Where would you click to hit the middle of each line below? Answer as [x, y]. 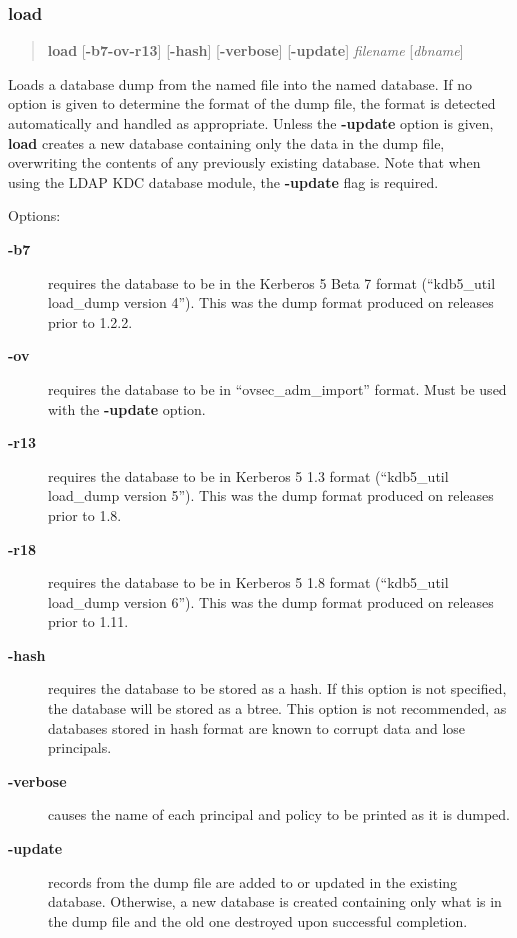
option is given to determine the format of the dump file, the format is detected [252, 103]
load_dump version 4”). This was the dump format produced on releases [271, 302]
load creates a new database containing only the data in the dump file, [226, 142]
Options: [34, 215]
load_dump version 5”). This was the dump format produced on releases [271, 495]
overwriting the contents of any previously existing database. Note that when [244, 162]
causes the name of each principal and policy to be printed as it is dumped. [279, 814]
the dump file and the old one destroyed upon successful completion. [258, 920]
